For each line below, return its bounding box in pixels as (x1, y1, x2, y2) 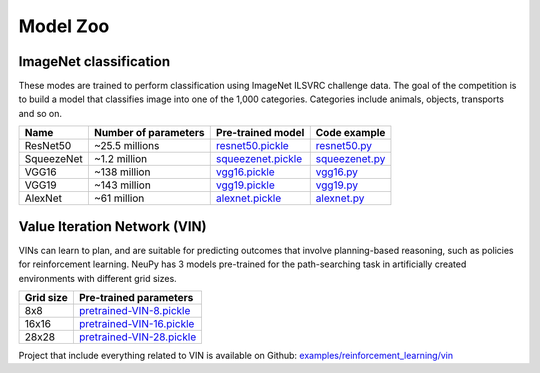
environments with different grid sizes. (18, 272, 177, 284)
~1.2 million (93, 152, 148, 166)
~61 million (93, 191, 145, 205)
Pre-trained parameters (78, 290, 194, 304)
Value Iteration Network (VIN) (18, 218, 207, 235)
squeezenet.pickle (215, 152, 303, 166)
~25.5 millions (93, 139, 160, 153)
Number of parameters (93, 126, 205, 140)
